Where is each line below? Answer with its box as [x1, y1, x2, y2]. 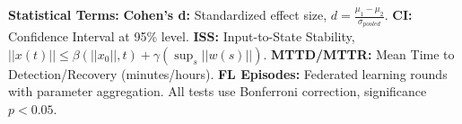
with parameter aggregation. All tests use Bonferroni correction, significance [8, 82, 427, 101]
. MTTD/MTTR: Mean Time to [263, 44, 455, 63]
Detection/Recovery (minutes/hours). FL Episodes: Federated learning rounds [8, 64, 448, 83]
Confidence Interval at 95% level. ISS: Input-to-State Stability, [8, 27, 355, 46]
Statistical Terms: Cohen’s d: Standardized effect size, [8, 5, 327, 23]
